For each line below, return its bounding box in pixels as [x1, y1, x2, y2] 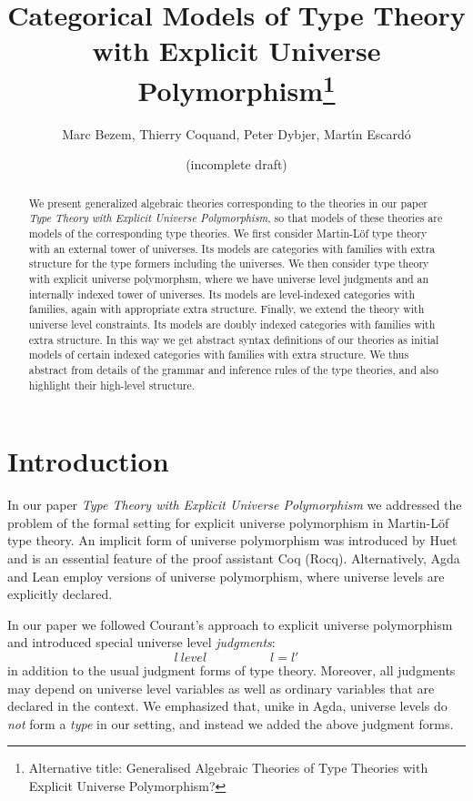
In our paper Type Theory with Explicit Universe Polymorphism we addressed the [7, 495, 462, 514]
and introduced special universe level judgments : [7, 633, 276, 652]
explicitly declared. [7, 584, 113, 603]
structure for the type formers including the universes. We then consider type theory [28, 256, 429, 271]
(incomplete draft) [186, 155, 287, 174]
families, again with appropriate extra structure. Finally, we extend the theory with [28, 301, 425, 317]
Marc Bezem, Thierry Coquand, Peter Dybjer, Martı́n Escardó [62, 124, 411, 143]
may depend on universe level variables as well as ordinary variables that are [7, 678, 435, 697]
